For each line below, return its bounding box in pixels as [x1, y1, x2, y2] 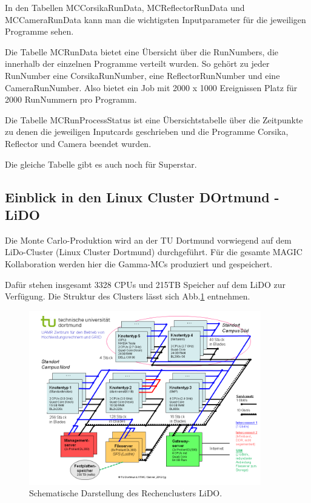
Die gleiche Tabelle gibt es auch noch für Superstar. [5, 157, 197, 170]
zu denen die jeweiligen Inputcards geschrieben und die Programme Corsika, [5, 125, 289, 138]
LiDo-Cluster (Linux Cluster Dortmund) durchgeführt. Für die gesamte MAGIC [5, 245, 303, 258]
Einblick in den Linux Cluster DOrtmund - [5, 187, 279, 206]
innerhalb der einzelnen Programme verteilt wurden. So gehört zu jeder [5, 57, 270, 70]
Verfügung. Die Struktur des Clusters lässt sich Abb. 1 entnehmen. [5, 290, 250, 303]
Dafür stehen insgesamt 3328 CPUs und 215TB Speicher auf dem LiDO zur [5, 278, 286, 290]
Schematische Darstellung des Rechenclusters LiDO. [29, 487, 222, 499]
